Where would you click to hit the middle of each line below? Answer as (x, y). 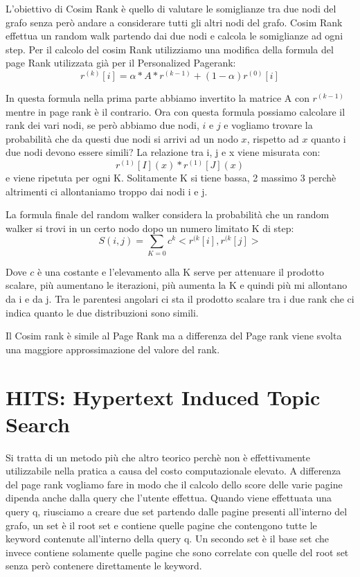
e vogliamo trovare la (268, 125)
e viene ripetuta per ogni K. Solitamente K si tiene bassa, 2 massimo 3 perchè (171, 177)
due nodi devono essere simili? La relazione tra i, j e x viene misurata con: (163, 152)
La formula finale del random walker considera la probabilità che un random (168, 214)
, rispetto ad (273, 138)
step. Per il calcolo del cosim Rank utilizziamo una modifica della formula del (170, 49)
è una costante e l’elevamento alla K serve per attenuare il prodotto (180, 271)
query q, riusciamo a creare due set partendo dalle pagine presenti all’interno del (177, 511)
